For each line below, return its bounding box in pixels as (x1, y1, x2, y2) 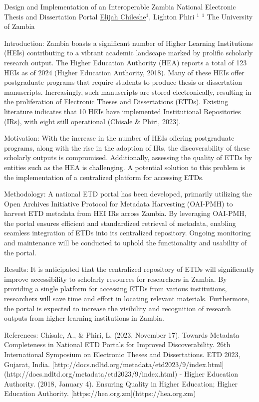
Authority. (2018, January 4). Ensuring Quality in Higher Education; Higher (4, 378, 238, 389)
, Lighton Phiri (149, 11, 195, 21)
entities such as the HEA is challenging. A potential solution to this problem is (4, 162, 245, 172)
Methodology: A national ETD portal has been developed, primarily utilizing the (4, 189, 252, 199)
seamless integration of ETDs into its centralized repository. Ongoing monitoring (4, 227, 251, 238)
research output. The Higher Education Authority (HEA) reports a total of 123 (4, 57, 247, 67)
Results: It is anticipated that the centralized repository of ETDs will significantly (4, 264, 255, 274)
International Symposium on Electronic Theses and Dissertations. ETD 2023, (4, 349, 241, 359)
